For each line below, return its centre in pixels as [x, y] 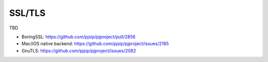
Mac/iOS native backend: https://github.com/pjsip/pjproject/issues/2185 [95, 44]
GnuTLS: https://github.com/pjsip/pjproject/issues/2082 [79, 51]
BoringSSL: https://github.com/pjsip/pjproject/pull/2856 [79, 37]
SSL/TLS [27, 13]
